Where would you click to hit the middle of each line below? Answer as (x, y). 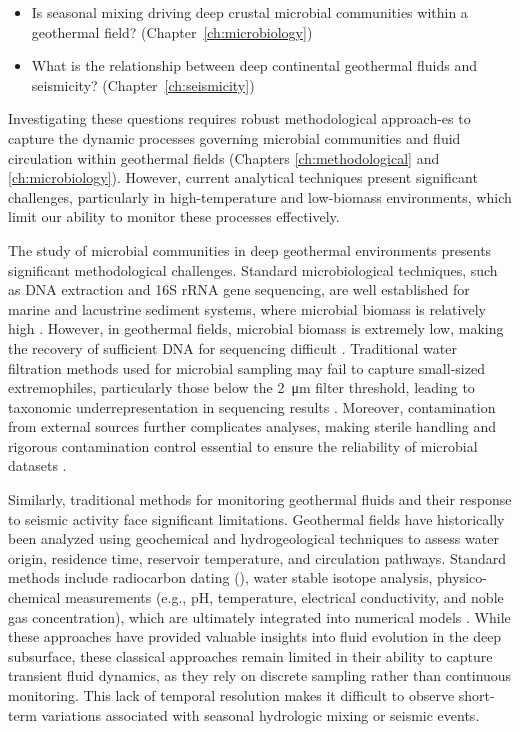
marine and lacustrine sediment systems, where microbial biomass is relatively (247, 308)
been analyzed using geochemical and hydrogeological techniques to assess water (253, 538)
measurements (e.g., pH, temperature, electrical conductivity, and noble (284, 597)
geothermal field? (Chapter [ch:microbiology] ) (172, 31)
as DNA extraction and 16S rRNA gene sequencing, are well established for (239, 289)
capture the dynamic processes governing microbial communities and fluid (234, 137)
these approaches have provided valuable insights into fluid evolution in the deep (255, 636)
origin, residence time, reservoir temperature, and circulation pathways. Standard (257, 557)
